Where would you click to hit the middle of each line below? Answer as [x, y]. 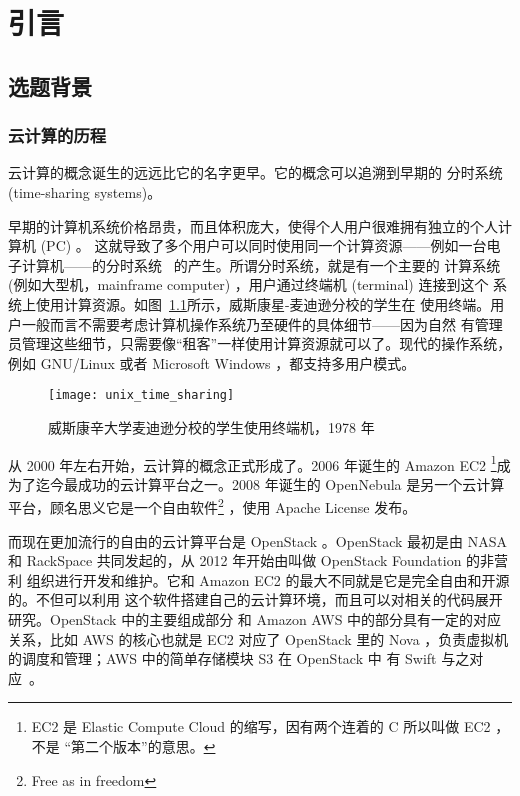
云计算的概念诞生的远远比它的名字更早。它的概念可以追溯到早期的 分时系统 [255, 172]
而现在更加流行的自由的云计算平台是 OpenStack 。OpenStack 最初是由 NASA [257, 540]
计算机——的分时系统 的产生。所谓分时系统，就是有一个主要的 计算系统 [261, 264]
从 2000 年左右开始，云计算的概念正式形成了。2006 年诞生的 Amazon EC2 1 [252, 463]
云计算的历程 [57, 135]
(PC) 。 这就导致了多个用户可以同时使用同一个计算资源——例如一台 [263, 245]
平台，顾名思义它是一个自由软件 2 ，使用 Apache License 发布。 [212, 506]
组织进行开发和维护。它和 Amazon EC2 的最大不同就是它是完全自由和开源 [268, 579]
